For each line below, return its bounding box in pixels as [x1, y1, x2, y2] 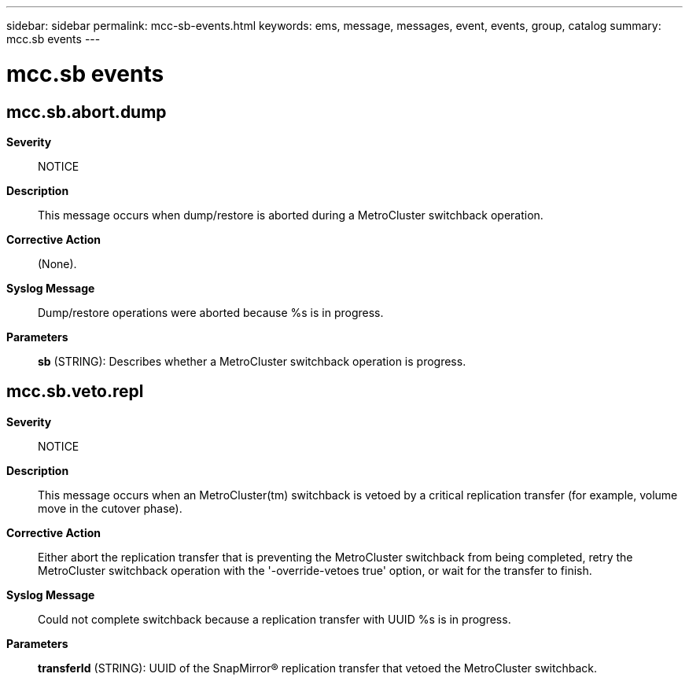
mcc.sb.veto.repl [6, 381, 144, 402]
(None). [38, 256, 77, 271]
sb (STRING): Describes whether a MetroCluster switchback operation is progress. [38, 354, 466, 368]
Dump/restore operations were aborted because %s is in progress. [38, 305, 384, 319]
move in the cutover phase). [38, 501, 182, 515]
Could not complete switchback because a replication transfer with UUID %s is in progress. [38, 612, 511, 626]
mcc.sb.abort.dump [6, 101, 167, 122]
